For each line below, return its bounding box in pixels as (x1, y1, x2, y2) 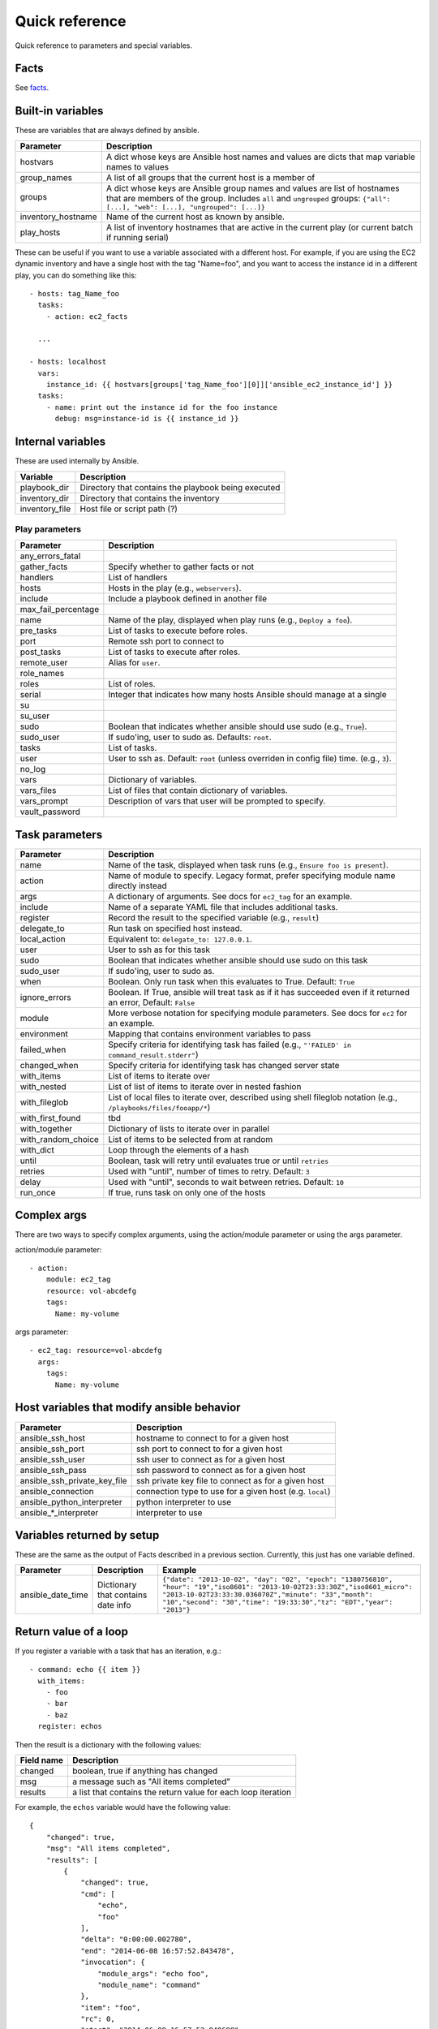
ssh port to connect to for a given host (135, 1443, 283, 1454)
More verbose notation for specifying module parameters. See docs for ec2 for (108, 1007, 408, 1019)
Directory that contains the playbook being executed (79, 481, 281, 493)
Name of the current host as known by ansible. (105, 211, 286, 222)
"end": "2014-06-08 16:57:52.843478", (80, 1946, 235, 1955)
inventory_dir (19, 492, 69, 503)
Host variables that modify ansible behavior (15, 1401, 241, 1415)
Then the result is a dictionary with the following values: (15, 1739, 202, 1749)
